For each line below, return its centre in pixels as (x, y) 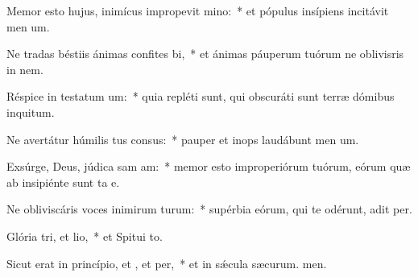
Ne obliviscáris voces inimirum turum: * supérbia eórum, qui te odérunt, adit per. (209, 209)
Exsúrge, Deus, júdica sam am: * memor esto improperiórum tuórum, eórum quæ (209, 166)
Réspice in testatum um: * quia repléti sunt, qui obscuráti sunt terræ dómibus (201, 96)
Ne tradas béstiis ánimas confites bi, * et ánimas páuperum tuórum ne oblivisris (205, 54)
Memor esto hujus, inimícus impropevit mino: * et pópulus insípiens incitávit (198, 10)
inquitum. (31, 112)
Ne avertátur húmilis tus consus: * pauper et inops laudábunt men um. (183, 139)
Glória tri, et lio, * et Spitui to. (85, 236)
